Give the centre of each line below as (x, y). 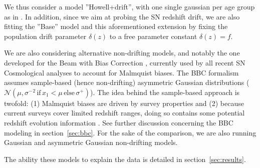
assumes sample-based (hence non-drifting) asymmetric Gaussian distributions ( (127, 82)
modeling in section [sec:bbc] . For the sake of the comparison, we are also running (130, 132)
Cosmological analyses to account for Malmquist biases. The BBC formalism (121, 72)
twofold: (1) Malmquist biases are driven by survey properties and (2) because (124, 103)
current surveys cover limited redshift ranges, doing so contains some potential (124, 113)
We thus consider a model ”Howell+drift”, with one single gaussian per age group (129, 6)
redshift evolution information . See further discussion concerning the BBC (119, 122)
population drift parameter (45, 36)
